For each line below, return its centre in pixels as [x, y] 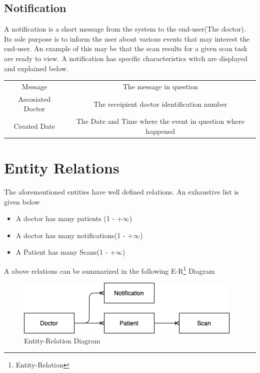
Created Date [34, 126]
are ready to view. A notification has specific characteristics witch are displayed [126, 58]
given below [22, 201]
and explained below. [36, 68]
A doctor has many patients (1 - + [69, 218]
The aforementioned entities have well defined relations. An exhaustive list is [121, 192]
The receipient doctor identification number [160, 104]
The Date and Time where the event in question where [160, 121]
